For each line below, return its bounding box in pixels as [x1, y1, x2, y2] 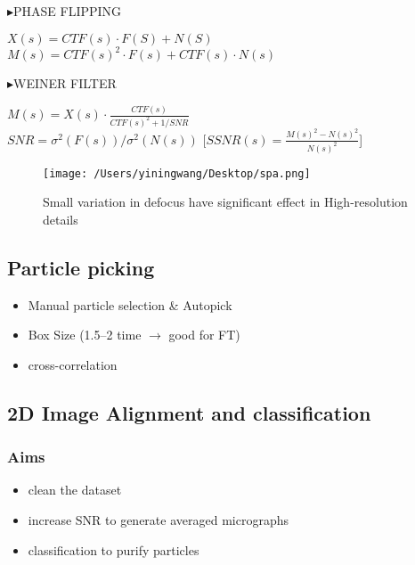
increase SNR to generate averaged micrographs [28, 511, 289, 529]
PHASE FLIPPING [13, 2, 122, 20]
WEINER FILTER [13, 74, 117, 93]
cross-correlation [28, 355, 118, 373]
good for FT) [168, 325, 240, 344]
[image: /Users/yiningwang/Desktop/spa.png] [43, 167, 311, 180]
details [43, 209, 78, 228]
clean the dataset [28, 480, 122, 499]
